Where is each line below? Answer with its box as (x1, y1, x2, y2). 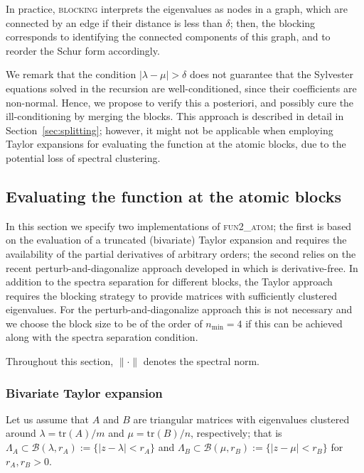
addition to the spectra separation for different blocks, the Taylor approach (6, 274, 333, 289)
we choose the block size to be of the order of (6, 315, 203, 330)
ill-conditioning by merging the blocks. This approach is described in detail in (6, 109, 344, 124)
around (6, 425, 36, 440)
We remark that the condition (6, 67, 136, 82)
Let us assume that (6, 411, 90, 426)
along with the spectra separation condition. (6, 330, 198, 344)
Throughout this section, (6, 354, 114, 369)
